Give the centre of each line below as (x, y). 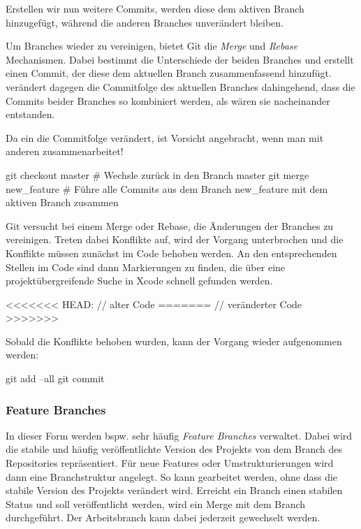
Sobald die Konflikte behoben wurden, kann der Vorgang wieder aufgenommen (174, 341)
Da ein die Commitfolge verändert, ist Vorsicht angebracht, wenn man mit (165, 137)
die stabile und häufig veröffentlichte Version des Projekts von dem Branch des (174, 449)
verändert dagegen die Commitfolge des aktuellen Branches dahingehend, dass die (180, 86)
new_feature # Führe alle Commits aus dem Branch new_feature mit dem (167, 188)
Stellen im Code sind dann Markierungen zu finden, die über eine (146, 267)
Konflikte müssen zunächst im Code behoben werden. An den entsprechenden (171, 253)
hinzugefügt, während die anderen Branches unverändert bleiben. (145, 22)
